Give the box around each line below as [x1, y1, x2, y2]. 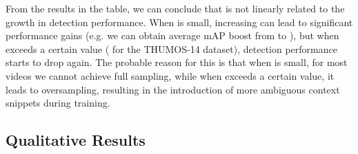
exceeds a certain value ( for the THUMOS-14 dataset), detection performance [6, 41, 337, 56]
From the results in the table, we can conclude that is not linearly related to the [6, 1, 345, 15]
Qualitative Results [6, 129, 146, 151]
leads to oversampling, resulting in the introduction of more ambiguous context [6, 82, 340, 96]
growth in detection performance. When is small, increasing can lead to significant [6, 14, 353, 29]
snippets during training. [6, 96, 110, 110]
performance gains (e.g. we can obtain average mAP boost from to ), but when [6, 28, 339, 43]
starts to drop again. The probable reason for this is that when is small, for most [6, 55, 348, 69]
